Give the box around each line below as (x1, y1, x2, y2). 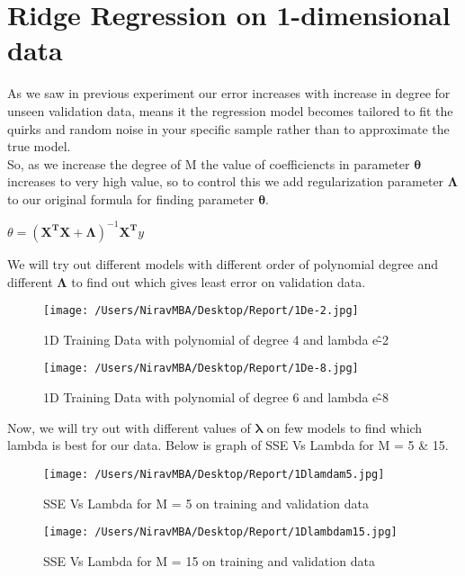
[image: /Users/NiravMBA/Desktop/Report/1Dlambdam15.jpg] (43, 526, 398, 539)
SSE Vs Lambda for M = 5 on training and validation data (43, 493, 369, 512)
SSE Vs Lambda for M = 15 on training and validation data (43, 551, 375, 570)
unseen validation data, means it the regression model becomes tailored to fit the (7, 101, 453, 120)
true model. (7, 137, 71, 156)
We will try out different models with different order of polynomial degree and (7, 254, 439, 273)
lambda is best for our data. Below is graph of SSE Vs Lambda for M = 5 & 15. (7, 436, 449, 454)
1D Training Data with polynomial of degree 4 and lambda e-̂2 (43, 329, 389, 348)
